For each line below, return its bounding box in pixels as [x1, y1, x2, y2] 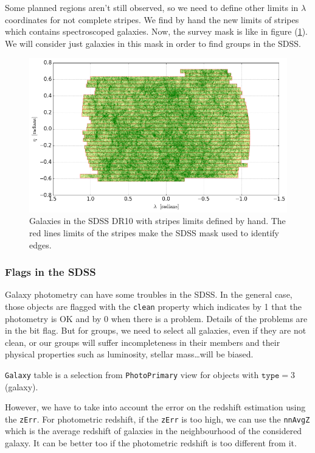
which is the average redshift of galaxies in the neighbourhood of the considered [5, 424, 302, 437]
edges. [29, 238, 52, 251]
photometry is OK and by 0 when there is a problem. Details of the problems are [5, 312, 308, 325]
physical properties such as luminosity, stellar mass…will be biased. [5, 348, 254, 360]
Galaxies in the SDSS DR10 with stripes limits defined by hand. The [29, 214, 286, 227]
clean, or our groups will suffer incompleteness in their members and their [5, 335, 280, 348]
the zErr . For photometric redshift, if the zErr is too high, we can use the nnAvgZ [5, 412, 310, 425]
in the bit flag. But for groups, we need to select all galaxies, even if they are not [5, 324, 306, 337]
